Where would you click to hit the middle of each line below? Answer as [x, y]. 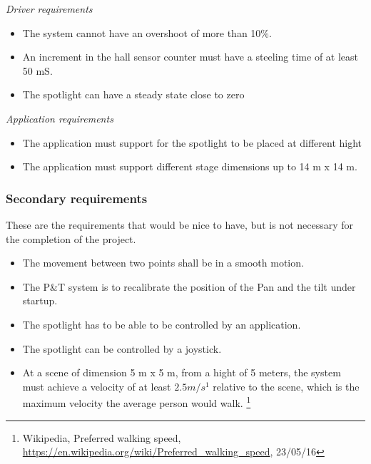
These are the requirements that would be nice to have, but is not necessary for [180, 224]
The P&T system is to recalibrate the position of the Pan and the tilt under [189, 286]
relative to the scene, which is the [286, 386]
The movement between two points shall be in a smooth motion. [163, 263]
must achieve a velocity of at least [97, 386]
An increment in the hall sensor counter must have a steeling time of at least [190, 57]
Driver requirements [49, 9]
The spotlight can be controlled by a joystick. [122, 348]
